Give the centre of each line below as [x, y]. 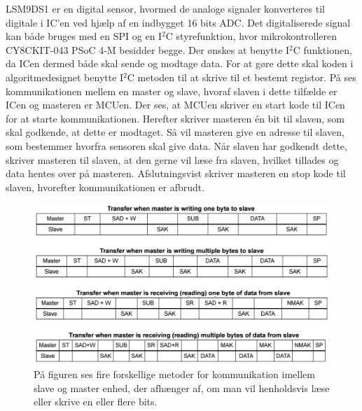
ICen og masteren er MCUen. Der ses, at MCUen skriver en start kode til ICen [175, 105]
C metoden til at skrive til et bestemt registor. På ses [242, 77]
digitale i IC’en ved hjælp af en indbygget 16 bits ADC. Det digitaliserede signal [178, 22]
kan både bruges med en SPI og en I [84, 36]
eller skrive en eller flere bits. [96, 402]
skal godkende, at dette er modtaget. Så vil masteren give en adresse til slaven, [175, 132]
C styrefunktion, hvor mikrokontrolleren [251, 36]
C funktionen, [322, 49]
